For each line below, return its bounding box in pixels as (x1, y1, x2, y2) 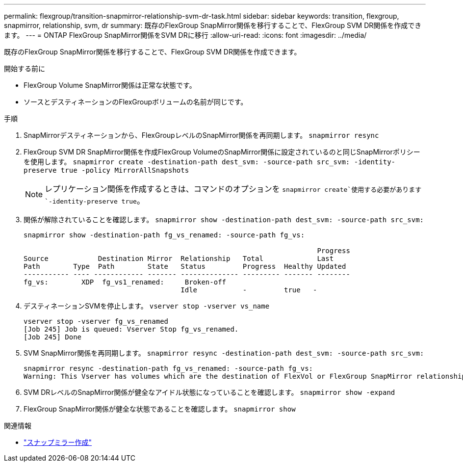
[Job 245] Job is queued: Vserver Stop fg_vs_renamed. (24, 325, 239, 333)
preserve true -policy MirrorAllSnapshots (24, 166, 189, 174)
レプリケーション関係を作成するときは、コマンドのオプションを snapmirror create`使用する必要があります (45, 184, 422, 194)
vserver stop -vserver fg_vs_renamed (24, 317, 169, 325)
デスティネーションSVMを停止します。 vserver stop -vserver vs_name (24, 302, 270, 310)
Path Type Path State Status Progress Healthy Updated (24, 262, 346, 270)
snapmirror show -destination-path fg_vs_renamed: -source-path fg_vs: (24, 231, 305, 239)
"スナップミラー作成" (24, 438, 92, 446)
